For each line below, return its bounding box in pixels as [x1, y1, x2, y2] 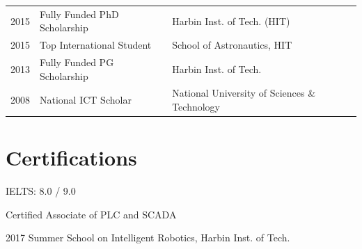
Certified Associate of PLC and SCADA [6, 207, 177, 221]
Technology [172, 99, 221, 114]
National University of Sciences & [172, 86, 316, 100]
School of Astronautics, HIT [172, 38, 292, 52]
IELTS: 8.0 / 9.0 [6, 184, 76, 198]
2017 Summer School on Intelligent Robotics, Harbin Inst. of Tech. [6, 230, 290, 245]
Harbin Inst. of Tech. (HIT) [172, 13, 290, 28]
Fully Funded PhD [40, 6, 119, 21]
